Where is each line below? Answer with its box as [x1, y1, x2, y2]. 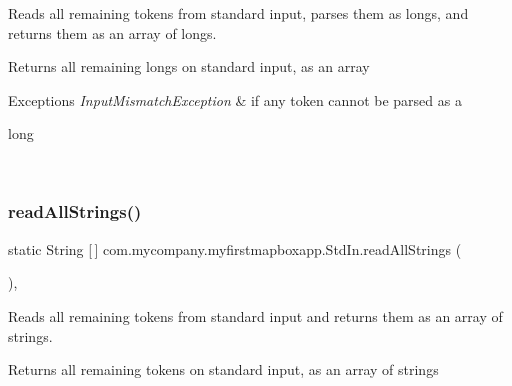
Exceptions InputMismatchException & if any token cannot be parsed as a [8, 89, 462, 110]
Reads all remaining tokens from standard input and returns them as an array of [8, 305, 503, 326]
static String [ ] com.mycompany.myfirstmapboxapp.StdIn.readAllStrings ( [8, 238, 462, 259]
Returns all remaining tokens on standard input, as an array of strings [8, 359, 439, 380]
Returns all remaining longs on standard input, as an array [8, 56, 370, 77]
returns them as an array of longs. [8, 22, 217, 43]
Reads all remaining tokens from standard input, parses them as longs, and [8, 3, 469, 23]
